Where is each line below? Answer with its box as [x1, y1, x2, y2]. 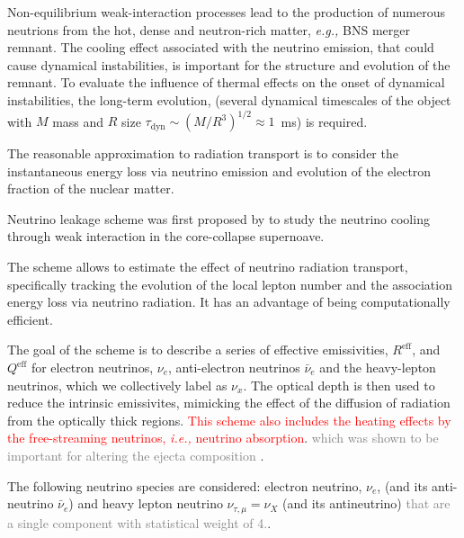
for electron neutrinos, [31, 358, 154, 376]
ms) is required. [281, 112, 368, 130]
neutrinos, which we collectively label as [7, 375, 228, 394]
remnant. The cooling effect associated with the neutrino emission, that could [7, 38, 434, 57]
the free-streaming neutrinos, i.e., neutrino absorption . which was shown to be [7, 428, 439, 447]
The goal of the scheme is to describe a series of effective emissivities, [7, 340, 388, 359]
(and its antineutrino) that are [282, 494, 451, 513]
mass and [52, 112, 104, 130]
